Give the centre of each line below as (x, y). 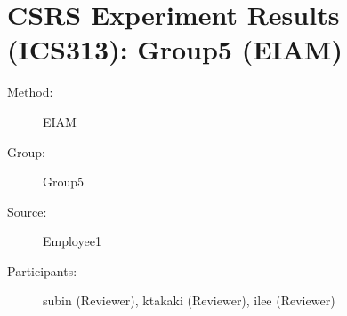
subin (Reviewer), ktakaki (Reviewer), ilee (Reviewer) (189, 300)
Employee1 (72, 241)
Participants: (42, 270)
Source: (27, 211)
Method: (30, 92)
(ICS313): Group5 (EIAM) (175, 49)
